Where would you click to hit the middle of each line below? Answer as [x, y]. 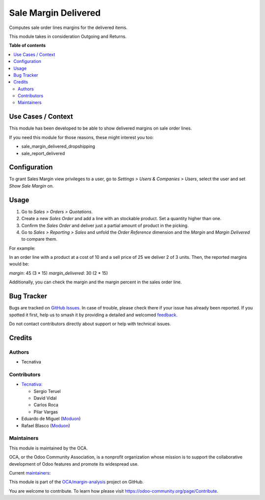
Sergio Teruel [47, 391]
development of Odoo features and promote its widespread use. [74, 464]
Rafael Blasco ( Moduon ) [46, 425]
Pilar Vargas [46, 412]
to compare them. [39, 239]
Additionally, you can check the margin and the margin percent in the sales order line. [95, 282]
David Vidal [45, 398]
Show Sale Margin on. [31, 186]
